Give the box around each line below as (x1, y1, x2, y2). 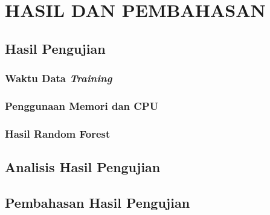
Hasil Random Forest (5, 126, 111, 141)
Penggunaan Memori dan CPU (5, 98, 159, 113)
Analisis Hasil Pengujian (5, 158, 161, 176)
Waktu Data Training (5, 71, 112, 86)
